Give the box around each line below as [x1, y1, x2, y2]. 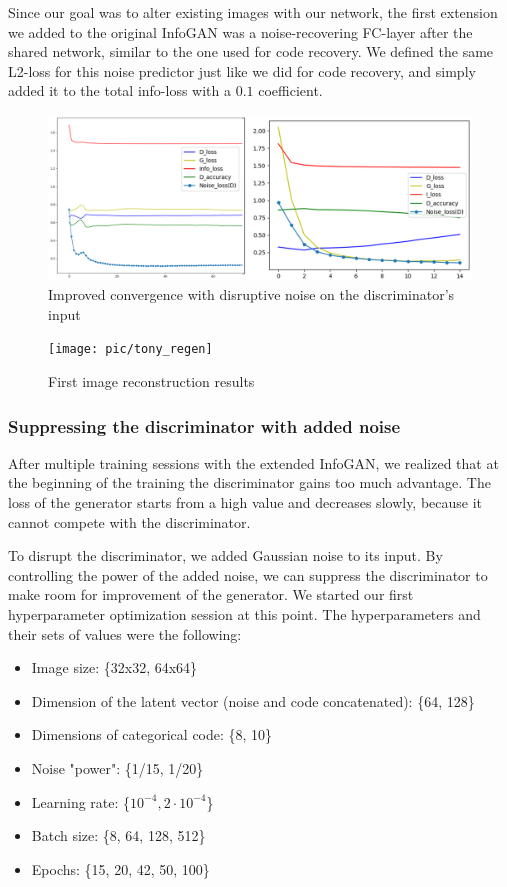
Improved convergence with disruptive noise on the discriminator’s [48, 284, 455, 305]
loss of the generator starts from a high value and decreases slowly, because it [8, 492, 483, 513]
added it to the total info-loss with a [8, 80, 231, 101]
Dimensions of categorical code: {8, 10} [31, 724, 273, 745]
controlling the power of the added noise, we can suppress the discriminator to [8, 564, 488, 585]
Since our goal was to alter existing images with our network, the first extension [8, 2, 498, 22]
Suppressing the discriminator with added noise [8, 413, 401, 438]
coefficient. [258, 80, 323, 101]
